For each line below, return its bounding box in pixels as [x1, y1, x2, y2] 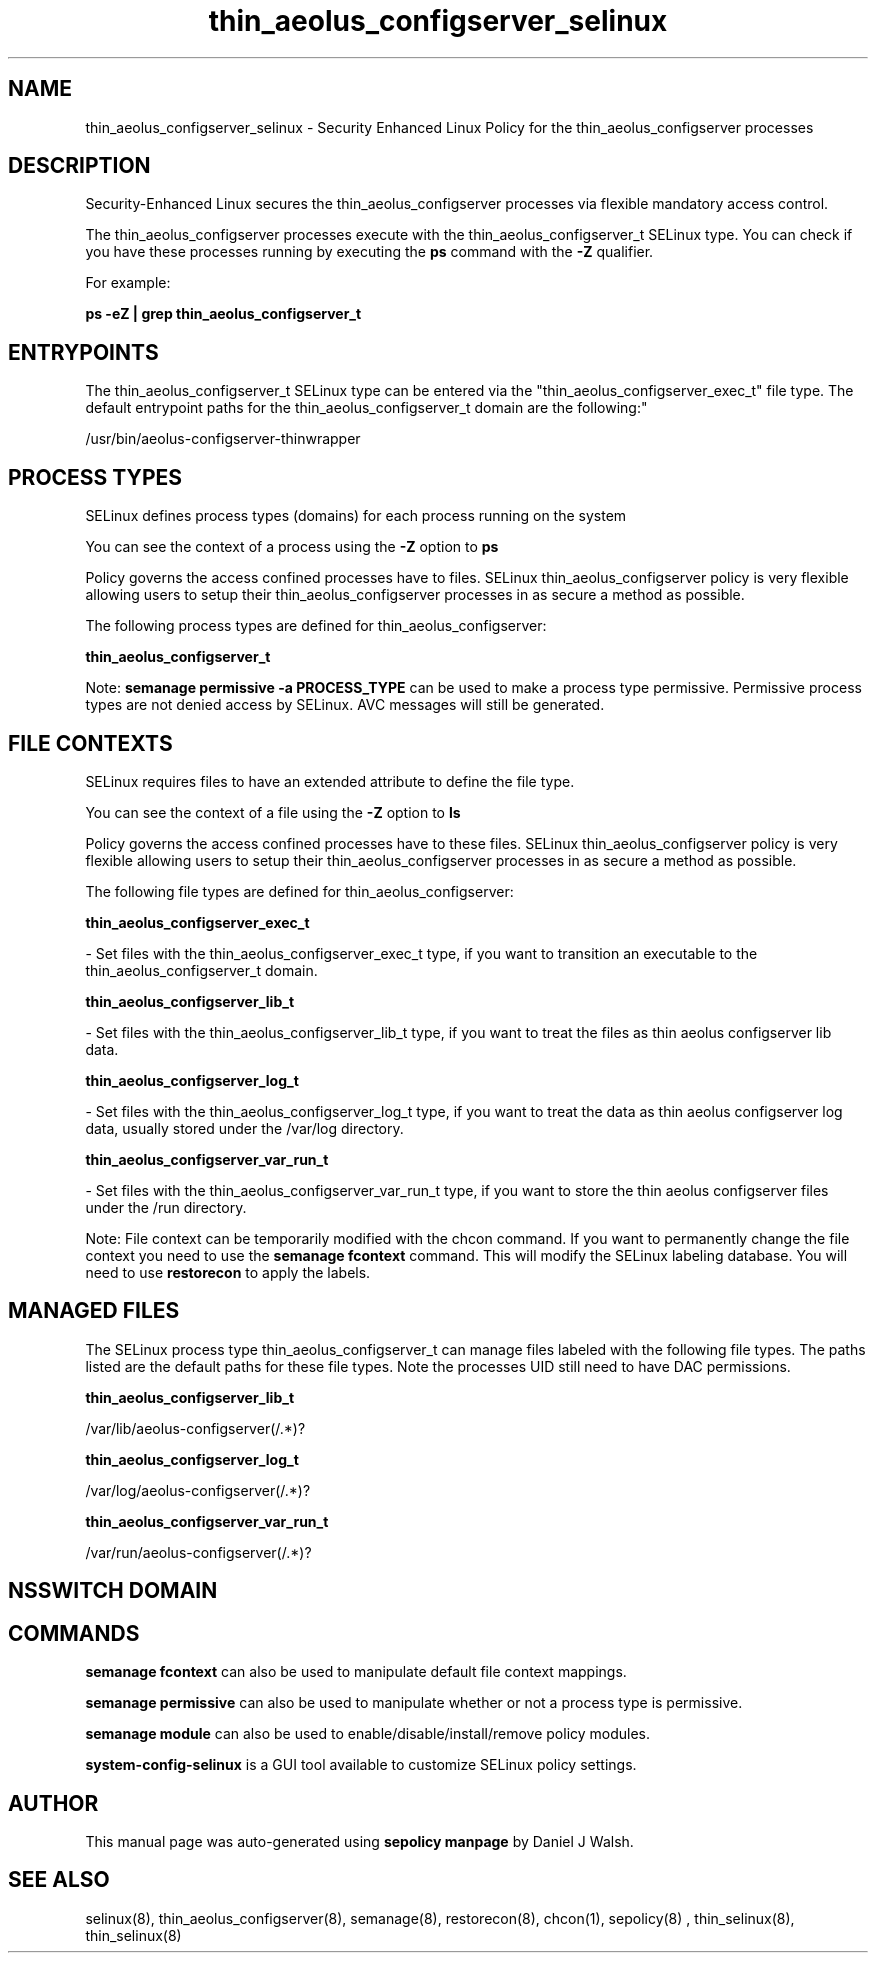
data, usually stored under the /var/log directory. [85, 1119, 404, 1137]
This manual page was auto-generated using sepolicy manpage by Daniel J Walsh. [85, 1832, 634, 1850]
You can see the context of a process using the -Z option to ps [85, 538, 499, 556]
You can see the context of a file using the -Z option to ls [85, 803, 461, 821]
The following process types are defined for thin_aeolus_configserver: [85, 617, 547, 635]
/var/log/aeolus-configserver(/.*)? [85, 1481, 311, 1499]
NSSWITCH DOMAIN [8, 1578, 218, 1604]
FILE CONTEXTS [8, 730, 173, 756]
